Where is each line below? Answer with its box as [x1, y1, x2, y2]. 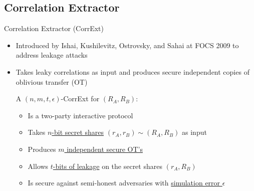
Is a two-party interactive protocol [28, 110, 133, 120]
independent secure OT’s [67, 143, 143, 154]
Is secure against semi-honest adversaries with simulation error [28, 177, 220, 188]
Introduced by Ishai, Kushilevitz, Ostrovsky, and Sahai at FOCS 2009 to [16, 40, 239, 50]
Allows [28, 160, 49, 171]
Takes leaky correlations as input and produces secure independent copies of [16, 66, 249, 77]
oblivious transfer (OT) [16, 76, 88, 87]
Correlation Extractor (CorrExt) [4, 23, 104, 34]
